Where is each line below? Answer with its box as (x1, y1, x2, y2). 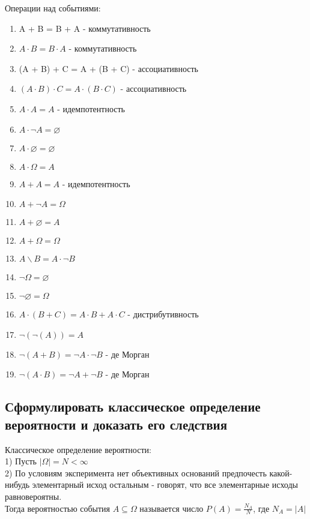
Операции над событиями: (5, 2, 101, 14)
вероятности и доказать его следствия (5, 415, 227, 433)
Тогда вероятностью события (5, 502, 111, 514)
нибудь (5, 478, 30, 491)
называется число (139, 502, 204, 514)
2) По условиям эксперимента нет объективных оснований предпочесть (5, 466, 267, 479)
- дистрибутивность (127, 308, 199, 320)
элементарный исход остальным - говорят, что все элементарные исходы (32, 478, 298, 491)
